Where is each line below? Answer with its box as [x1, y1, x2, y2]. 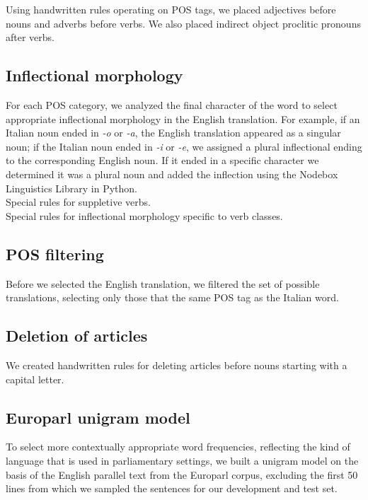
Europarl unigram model [6, 406, 190, 428]
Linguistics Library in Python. [6, 180, 137, 195]
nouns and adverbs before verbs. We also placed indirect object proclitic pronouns [6, 16, 361, 30]
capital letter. [6, 371, 64, 386]
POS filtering [6, 243, 104, 264]
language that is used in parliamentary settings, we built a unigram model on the [6, 453, 359, 467]
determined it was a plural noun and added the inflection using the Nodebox [6, 166, 338, 181]
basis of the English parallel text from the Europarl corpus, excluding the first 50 [6, 467, 358, 482]
